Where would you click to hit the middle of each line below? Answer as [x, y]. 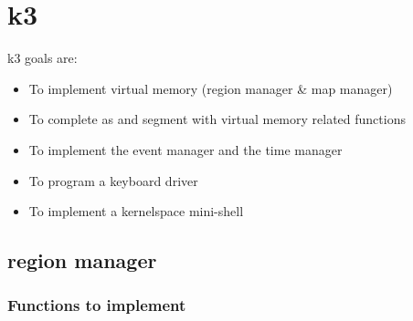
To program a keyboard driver [113, 180]
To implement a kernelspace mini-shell [136, 211]
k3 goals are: [42, 58]
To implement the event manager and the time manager [185, 149]
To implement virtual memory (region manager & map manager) [211, 88]
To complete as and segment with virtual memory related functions [217, 119]
